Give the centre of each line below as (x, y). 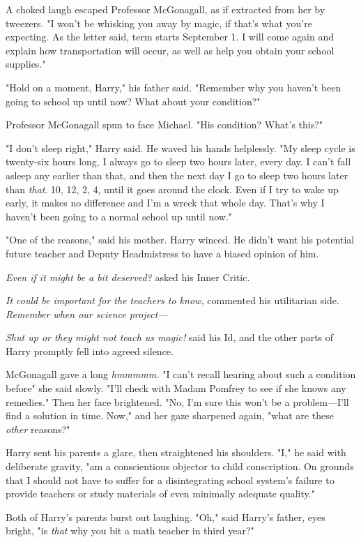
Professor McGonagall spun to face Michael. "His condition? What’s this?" (164, 125)
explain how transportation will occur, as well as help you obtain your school (170, 50)
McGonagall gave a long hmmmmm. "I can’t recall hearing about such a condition (181, 374)
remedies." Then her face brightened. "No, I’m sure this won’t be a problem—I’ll (177, 401)
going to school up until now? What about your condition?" (133, 101)
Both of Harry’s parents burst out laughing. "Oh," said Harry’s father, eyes (166, 517)
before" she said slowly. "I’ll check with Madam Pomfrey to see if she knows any (176, 388)
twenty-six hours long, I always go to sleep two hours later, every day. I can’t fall (178, 161)
